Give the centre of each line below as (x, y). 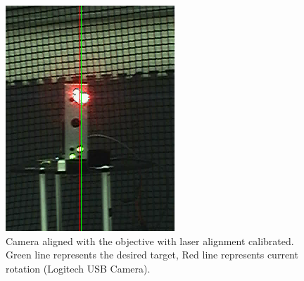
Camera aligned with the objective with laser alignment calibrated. (150, 241)
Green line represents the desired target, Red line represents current (152, 255)
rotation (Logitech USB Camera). (78, 268)
